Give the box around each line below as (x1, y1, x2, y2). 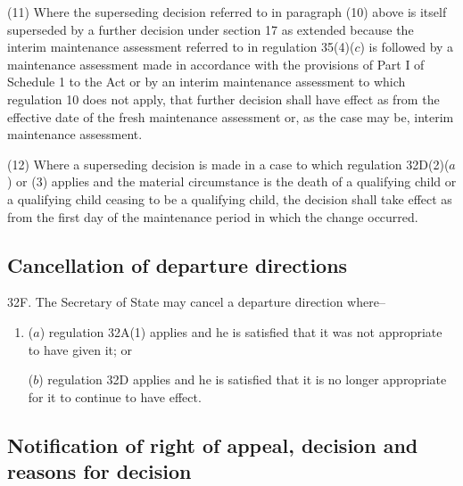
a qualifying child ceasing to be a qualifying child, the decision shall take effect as (7, 189, 452, 208)
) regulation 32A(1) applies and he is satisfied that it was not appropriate (39, 322, 442, 341)
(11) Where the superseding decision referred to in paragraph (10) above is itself (7, 3, 447, 21)
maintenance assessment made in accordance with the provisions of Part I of (7, 54, 425, 73)
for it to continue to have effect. (28, 387, 202, 406)
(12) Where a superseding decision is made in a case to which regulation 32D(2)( (7, 154, 450, 173)
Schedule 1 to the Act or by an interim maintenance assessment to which (7, 72, 406, 91)
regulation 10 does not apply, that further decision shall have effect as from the (7, 89, 440, 108)
